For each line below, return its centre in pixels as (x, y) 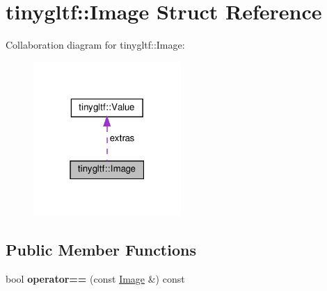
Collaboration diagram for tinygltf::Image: (95, 45)
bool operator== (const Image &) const (95, 278)
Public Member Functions (101, 249)
